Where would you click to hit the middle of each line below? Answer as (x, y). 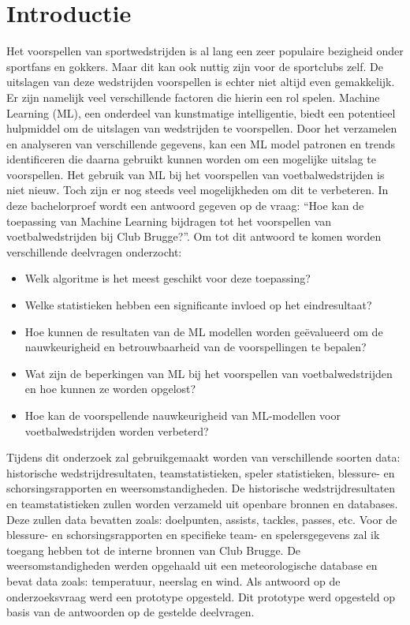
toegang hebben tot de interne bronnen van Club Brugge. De (154, 550)
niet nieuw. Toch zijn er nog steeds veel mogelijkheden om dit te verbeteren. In (198, 190)
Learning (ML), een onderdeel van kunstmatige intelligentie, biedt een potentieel (201, 112)
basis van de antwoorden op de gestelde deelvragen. (130, 612)
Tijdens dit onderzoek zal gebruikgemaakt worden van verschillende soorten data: (203, 457)
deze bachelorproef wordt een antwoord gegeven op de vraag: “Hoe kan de (185, 206)
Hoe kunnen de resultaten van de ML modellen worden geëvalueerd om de (204, 331)
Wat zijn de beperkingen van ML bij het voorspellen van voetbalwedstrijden (209, 373)
